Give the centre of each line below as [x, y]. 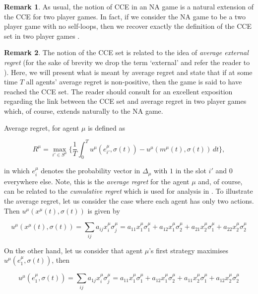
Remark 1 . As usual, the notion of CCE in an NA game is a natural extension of [129, 6]
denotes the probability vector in [91, 171]
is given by [104, 210]
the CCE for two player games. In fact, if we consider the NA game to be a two [125, 16]
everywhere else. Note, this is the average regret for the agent [97, 181]
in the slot [191, 171]
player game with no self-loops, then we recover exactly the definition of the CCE [128, 26]
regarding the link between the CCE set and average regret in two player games [125, 101]
